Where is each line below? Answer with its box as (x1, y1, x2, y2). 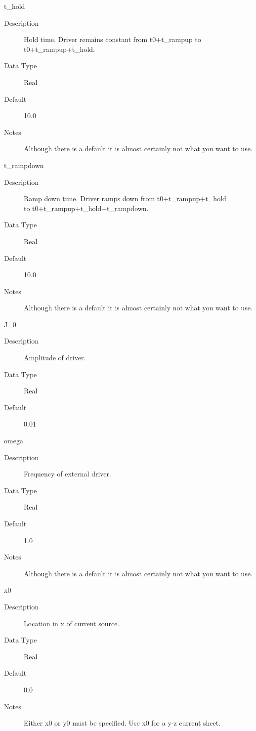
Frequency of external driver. (24, 469, 111, 479)
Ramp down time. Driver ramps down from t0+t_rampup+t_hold (24, 193, 226, 204)
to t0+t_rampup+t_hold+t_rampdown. (24, 203, 149, 213)
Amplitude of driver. (24, 352, 86, 363)
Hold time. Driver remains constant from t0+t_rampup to (24, 34, 201, 44)
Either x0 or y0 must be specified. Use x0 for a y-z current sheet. (24, 718, 221, 728)
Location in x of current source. (24, 618, 120, 628)
